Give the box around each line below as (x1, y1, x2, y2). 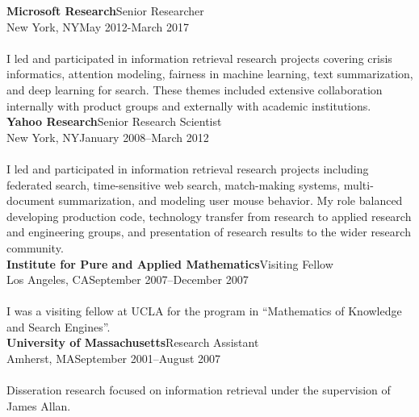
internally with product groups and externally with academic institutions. (6, 97, 371, 114)
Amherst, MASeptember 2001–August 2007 (6, 350, 221, 367)
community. (6, 239, 64, 256)
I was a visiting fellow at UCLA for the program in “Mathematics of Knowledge (6, 302, 402, 319)
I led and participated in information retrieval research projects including (6, 160, 369, 177)
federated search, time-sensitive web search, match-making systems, (6, 176, 341, 193)
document (6, 192, 55, 209)
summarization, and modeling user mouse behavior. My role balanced (58, 192, 403, 209)
